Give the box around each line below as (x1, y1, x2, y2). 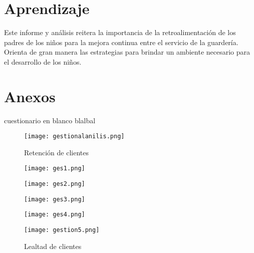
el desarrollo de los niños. (4, 56, 82, 67)
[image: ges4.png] (24, 211, 85, 218)
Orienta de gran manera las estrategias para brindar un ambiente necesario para (4, 47, 250, 57)
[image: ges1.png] (24, 165, 85, 172)
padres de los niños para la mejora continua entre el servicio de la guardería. (4, 37, 238, 47)
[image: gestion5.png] (24, 226, 100, 234)
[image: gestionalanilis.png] (24, 133, 125, 140)
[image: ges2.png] (24, 180, 85, 188)
